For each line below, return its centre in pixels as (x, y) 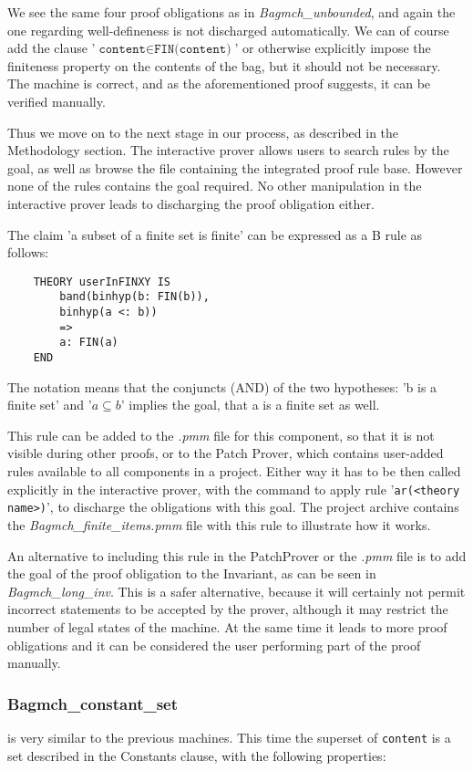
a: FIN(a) (89, 343)
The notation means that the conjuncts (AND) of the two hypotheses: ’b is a (222, 386)
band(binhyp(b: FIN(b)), (134, 297)
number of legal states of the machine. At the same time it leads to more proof (227, 626)
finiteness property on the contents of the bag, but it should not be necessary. (224, 65)
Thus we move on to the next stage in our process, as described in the (203, 132)
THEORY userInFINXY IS (102, 281)
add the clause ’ (51, 48)
